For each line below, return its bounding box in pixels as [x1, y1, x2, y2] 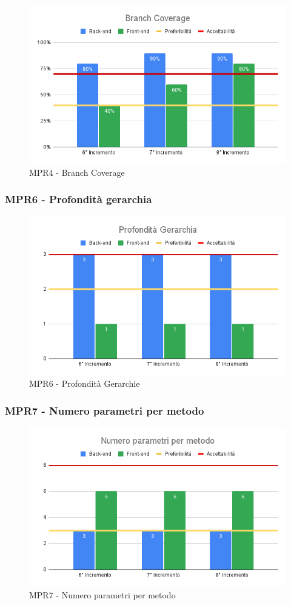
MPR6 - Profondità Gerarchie [29, 377, 140, 390]
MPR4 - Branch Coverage [29, 165, 125, 178]
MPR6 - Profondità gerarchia [5, 192, 152, 207]
